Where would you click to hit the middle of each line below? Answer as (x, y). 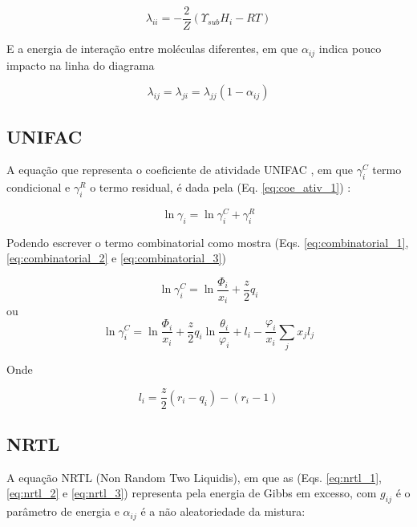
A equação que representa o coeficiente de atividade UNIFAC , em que (180, 170)
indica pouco (350, 49)
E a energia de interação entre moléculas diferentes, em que (152, 49)
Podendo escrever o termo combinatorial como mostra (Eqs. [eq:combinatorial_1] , (208, 242)
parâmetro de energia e (63, 511)
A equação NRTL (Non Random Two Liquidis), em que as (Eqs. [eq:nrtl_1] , (194, 477)
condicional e (38, 187)
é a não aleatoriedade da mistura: (223, 511)
